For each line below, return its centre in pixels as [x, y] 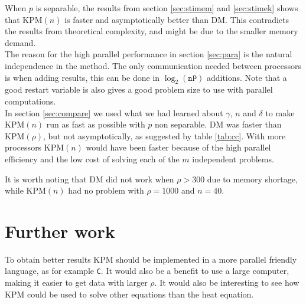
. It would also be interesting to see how [227, 282]
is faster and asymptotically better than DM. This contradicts [177, 19]
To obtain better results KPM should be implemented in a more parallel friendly [151, 259]
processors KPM [35, 147]
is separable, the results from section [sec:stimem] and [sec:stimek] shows [167, 8]
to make [280, 112]
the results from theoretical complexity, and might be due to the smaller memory [152, 31]
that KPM [24, 19]
